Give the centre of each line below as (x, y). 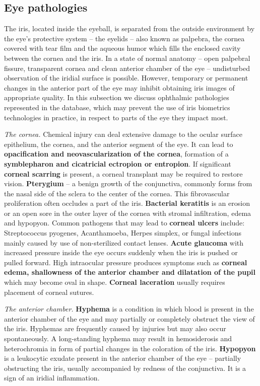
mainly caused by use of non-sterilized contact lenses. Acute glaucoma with (124, 242)
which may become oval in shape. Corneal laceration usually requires (115, 282)
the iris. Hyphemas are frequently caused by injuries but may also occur (115, 328)
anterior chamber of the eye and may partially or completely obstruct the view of (129, 318)
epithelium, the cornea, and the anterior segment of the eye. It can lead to (119, 144)
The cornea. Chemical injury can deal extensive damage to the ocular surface (123, 134)
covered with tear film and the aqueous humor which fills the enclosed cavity (122, 48)
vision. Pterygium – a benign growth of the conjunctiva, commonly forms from (128, 183)
